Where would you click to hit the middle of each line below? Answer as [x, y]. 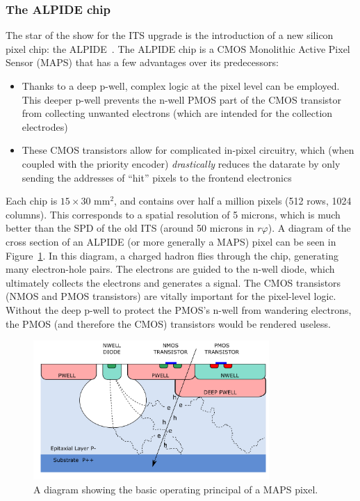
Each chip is [32, 201]
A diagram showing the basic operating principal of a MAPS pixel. [176, 489]
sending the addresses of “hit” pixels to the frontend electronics [157, 177]
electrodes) [45, 126]
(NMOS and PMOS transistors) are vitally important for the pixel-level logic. [171, 296]
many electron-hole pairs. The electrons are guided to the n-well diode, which [170, 269]
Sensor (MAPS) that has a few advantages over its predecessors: [142, 62]
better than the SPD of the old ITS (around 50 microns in [130, 228]
